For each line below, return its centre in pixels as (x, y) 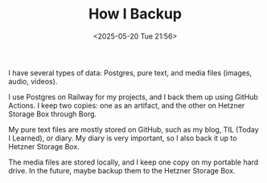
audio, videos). (33, 81)
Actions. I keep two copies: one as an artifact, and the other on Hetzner (127, 105)
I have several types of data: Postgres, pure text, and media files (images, (130, 72)
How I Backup (135, 14)
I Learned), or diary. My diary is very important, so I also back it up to (123, 138)
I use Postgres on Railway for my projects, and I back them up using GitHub (133, 96)
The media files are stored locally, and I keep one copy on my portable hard (133, 162)
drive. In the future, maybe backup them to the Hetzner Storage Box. (122, 170)
